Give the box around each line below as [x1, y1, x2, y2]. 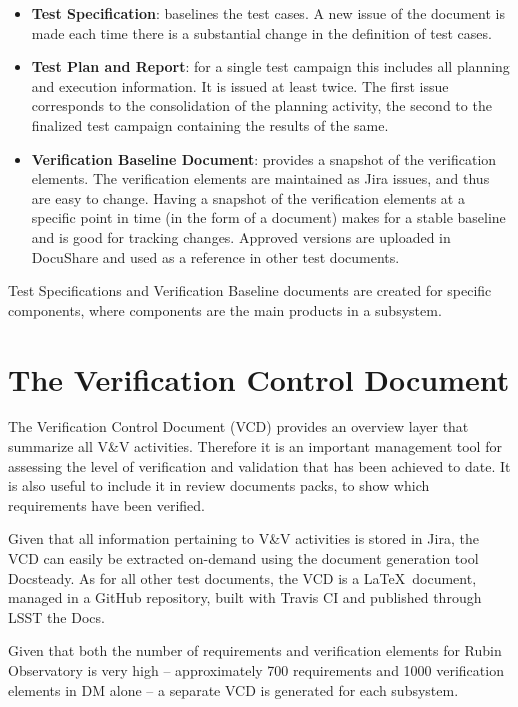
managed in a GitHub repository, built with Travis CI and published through [8, 587, 482, 608]
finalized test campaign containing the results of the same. [31, 114, 389, 135]
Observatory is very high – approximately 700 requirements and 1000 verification [8, 659, 504, 680]
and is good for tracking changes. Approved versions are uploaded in [31, 226, 451, 247]
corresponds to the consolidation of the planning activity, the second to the [31, 95, 492, 116]
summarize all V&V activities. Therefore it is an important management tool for [8, 436, 502, 457]
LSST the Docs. [8, 606, 105, 627]
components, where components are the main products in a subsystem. [8, 299, 442, 320]
